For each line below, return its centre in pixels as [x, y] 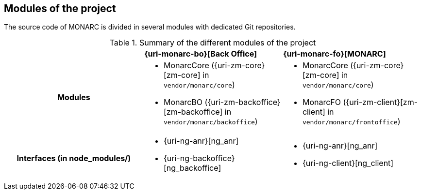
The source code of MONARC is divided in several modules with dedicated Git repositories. [150, 27]
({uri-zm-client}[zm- [380, 102]
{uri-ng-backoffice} [199, 158]
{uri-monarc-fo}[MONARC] [334, 54]
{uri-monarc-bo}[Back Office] [201, 54]
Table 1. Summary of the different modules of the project [213, 43]
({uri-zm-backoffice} [243, 102]
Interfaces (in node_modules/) [74, 158]
